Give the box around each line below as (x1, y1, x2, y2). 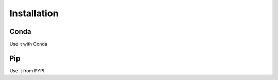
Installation (9, 8, 59, 19)
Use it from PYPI (9, 67, 45, 74)
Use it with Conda (9, 41, 47, 47)
